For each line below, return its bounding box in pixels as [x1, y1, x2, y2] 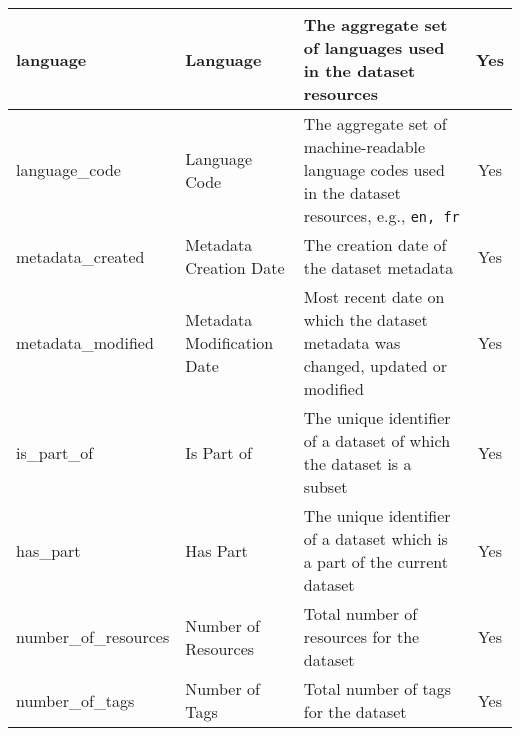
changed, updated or [303, 354, 447, 377]
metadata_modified [16, 331, 154, 354]
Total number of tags [303, 677, 452, 700]
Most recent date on [303, 285, 445, 308]
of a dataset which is [303, 527, 448, 550]
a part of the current [303, 550, 448, 573]
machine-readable [303, 135, 426, 158]
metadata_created [16, 244, 145, 268]
